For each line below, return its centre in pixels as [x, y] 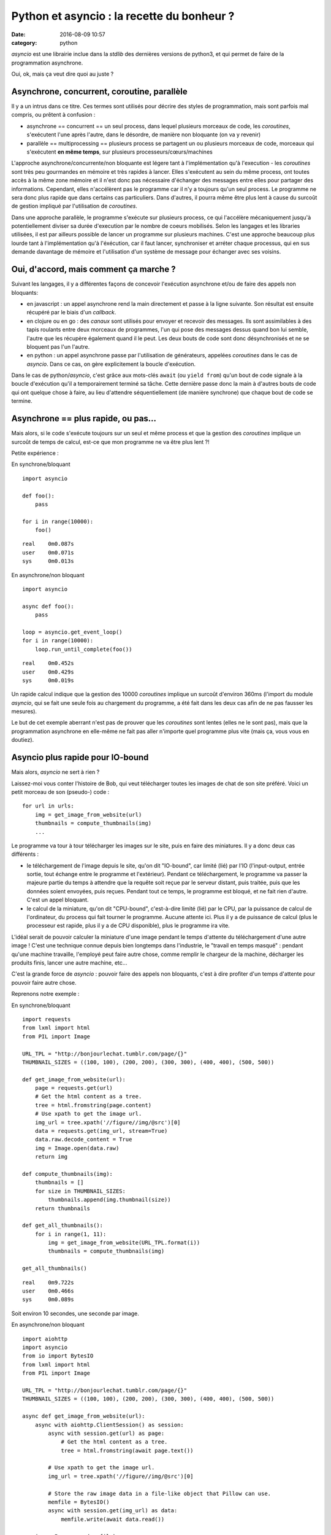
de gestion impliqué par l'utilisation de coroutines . [74, 206]
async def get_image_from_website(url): [84, 1416]
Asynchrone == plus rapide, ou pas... [84, 418]
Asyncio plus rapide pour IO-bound [80, 757]
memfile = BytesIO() [79, 1502]
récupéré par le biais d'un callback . [71, 313]
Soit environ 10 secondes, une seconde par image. [75, 1313]
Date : [18, 34]
